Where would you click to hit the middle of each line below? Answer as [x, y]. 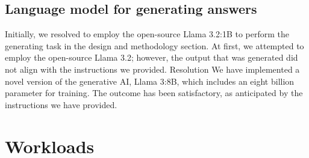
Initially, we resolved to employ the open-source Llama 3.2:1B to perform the [147, 34]
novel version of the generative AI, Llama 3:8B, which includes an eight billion [150, 81]
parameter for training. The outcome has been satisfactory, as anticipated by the [154, 93]
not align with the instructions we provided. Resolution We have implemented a [152, 69]
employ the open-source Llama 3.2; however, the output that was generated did [151, 57]
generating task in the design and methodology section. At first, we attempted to [154, 45]
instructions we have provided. [61, 104]
